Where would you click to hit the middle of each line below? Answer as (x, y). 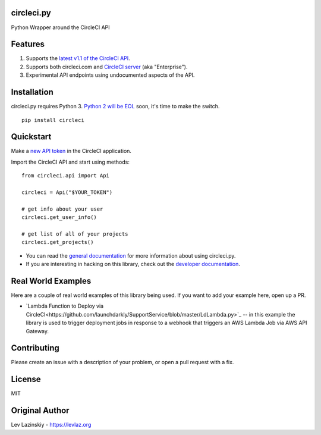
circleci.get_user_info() (59, 217)
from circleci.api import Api (66, 176)
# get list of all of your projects (75, 234)
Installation (32, 92)
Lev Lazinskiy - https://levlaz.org (51, 425)
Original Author (40, 411)
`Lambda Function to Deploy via (65, 306)
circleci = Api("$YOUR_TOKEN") (67, 192)
